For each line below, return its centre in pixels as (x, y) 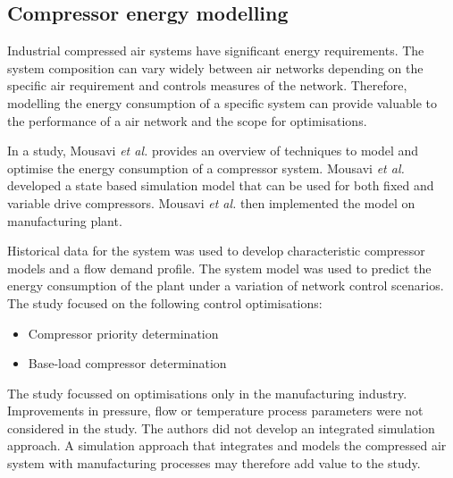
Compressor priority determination (123, 333)
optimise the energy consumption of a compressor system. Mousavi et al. (206, 168)
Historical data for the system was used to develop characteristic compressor (216, 251)
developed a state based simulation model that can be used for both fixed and (221, 185)
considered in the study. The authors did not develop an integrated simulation (221, 428)
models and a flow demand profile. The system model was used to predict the (219, 268)
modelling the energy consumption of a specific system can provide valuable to (222, 102)
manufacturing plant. (65, 220)
